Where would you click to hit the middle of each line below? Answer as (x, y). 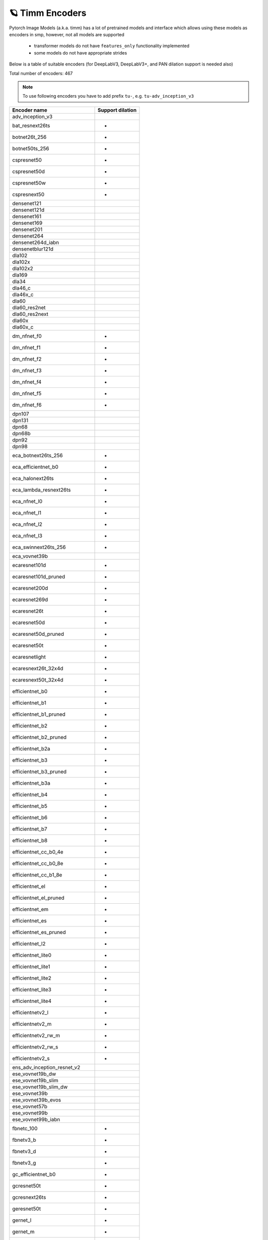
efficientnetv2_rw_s (35, 1047)
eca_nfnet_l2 (27, 524)
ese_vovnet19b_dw (34, 1074)
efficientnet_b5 (30, 806)
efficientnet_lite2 (32, 978)
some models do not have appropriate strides (81, 53)
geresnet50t (27, 1209)
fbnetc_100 (25, 1128)
